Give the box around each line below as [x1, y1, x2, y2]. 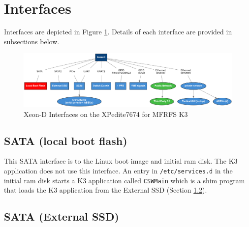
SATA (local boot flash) [4, 133, 127, 148]
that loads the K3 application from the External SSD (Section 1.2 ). [4, 185, 207, 195]
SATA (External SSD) [4, 209, 119, 224]
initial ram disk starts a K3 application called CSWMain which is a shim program [4, 175, 245, 185]
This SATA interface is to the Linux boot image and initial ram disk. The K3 [4, 156, 238, 166]
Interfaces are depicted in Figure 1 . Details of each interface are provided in [4, 27, 232, 37]
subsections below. [4, 36, 60, 46]
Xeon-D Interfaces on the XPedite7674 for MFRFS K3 [24, 109, 188, 119]
